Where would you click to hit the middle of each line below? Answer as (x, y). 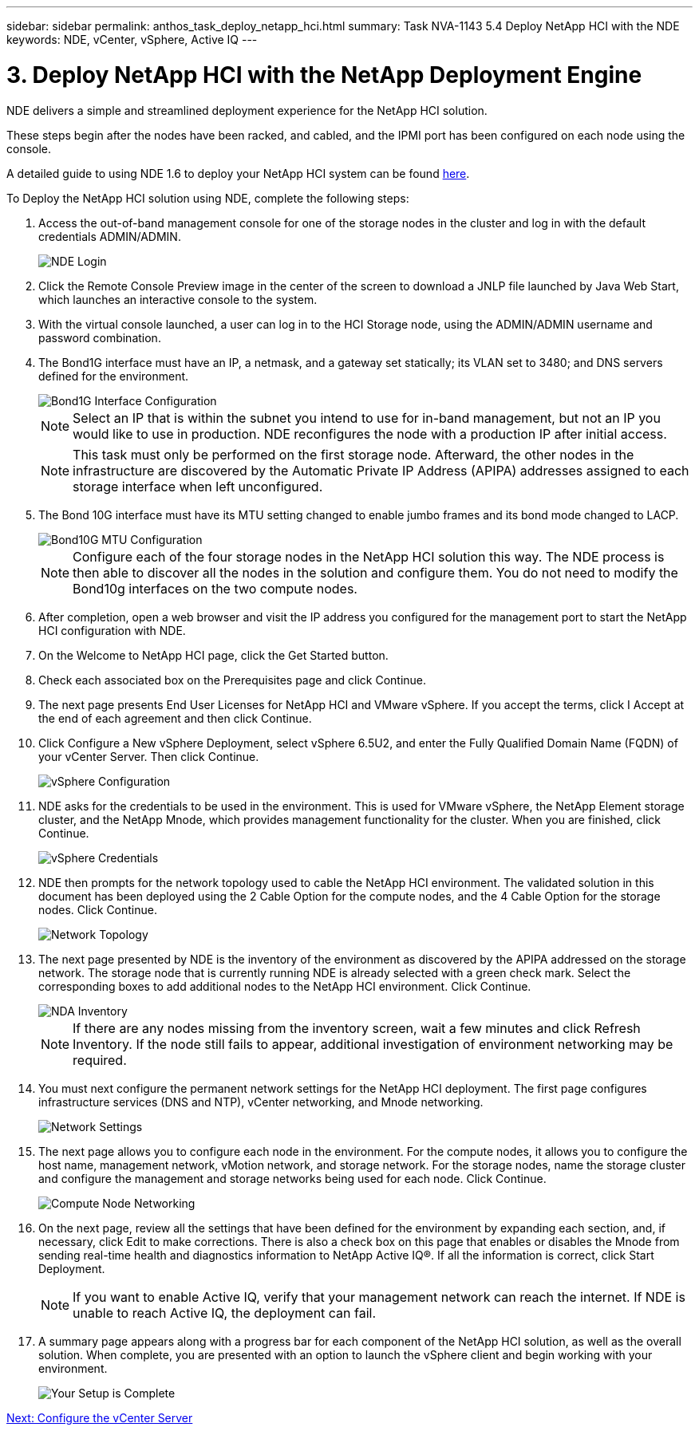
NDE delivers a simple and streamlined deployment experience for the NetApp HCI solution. (247, 110)
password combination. (100, 337)
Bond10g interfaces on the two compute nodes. (215, 588)
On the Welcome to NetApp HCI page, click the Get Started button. (213, 655)
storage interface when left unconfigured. (198, 486)
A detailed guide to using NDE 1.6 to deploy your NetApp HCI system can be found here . (238, 173)
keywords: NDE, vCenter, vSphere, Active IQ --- (132, 39)
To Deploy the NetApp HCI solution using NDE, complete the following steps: (208, 198)
